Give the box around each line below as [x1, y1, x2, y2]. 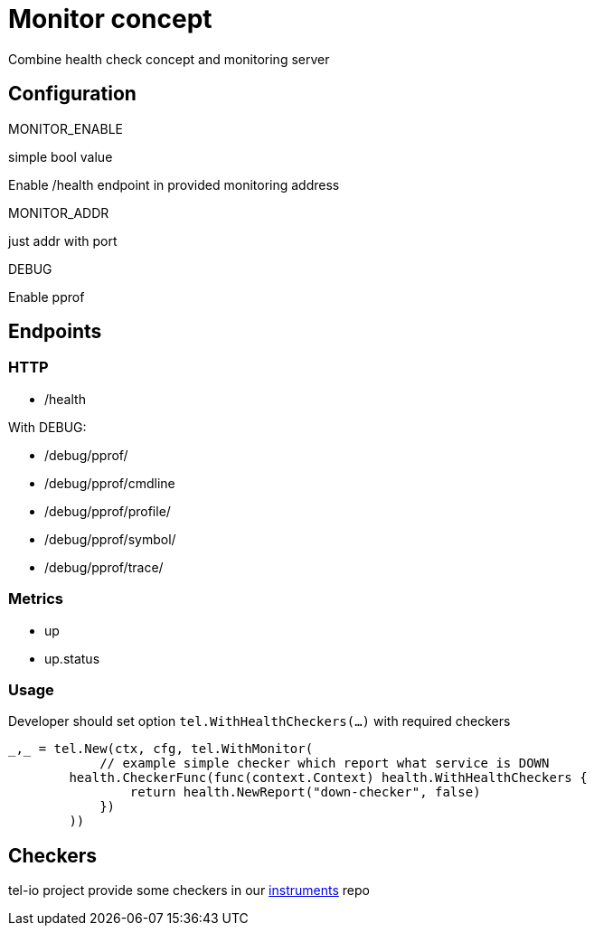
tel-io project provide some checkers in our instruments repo [8, 882, 370, 899]
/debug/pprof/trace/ [44, 559, 164, 575]
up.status [44, 650, 100, 666]
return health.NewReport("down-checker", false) [129, 785, 481, 800]
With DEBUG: [8, 419, 87, 435]
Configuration [8, 82, 137, 106]
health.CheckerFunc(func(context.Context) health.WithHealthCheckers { [69, 770, 588, 786]
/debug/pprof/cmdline [44, 475, 175, 491]
